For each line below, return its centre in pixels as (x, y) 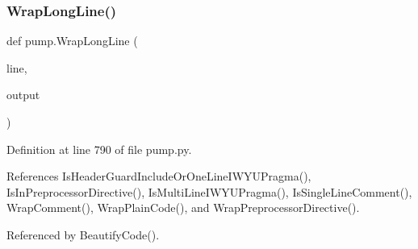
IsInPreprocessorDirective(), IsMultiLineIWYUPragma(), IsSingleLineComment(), (209, 191)
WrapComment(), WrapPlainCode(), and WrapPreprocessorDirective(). (183, 207)
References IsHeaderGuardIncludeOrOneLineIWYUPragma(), (159, 176)
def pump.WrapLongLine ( (72, 41)
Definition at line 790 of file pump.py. (99, 149)
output (23, 95)
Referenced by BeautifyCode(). (83, 234)
